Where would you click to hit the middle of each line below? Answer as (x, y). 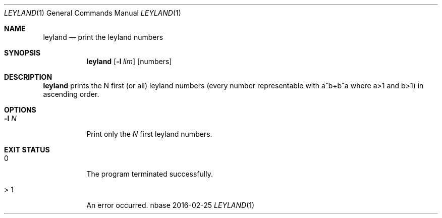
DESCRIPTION (28, 77)
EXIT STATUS (27, 150)
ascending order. (71, 94)
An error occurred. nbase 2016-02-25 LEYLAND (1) (171, 205)
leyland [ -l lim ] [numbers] (129, 61)
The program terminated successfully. (150, 174)
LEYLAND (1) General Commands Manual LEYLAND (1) (93, 13)
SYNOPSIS (22, 53)
